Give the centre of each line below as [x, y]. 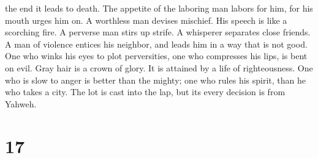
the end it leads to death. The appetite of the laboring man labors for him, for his [159, 8]
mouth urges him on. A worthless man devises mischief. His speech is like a [146, 20]
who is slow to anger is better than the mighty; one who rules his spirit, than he [155, 80]
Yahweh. [21, 103]
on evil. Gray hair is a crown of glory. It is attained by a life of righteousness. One [159, 67]
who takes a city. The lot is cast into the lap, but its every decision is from [145, 92]
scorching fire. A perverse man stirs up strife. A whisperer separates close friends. [158, 32]
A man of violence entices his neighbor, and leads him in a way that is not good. [156, 44]
